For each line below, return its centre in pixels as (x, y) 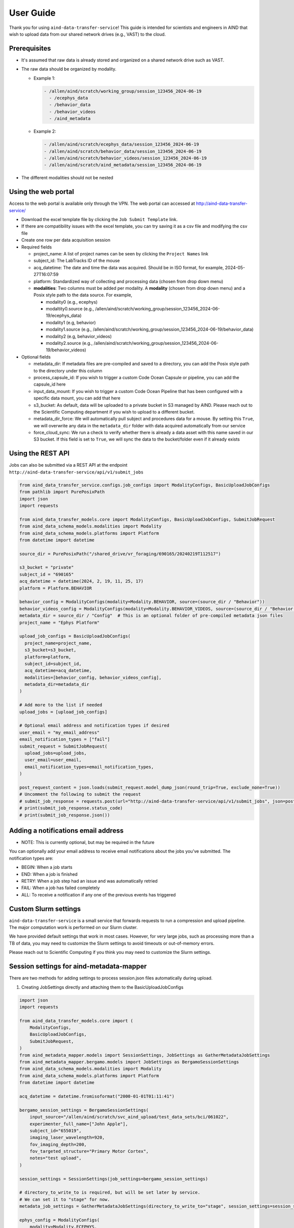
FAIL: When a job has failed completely (61, 888)
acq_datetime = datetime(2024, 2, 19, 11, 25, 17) (82, 581)
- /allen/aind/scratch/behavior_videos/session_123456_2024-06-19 (125, 158)
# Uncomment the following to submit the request (80, 794)
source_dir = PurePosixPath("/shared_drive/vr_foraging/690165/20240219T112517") (120, 554)
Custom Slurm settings (45, 909)
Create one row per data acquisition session (66, 240)
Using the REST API (39, 454)
